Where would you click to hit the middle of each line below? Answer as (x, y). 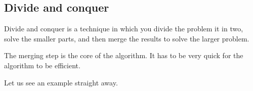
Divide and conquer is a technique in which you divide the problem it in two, (124, 29)
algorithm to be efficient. (42, 65)
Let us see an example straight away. (61, 82)
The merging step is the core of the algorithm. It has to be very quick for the (124, 55)
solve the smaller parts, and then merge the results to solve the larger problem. (127, 38)
